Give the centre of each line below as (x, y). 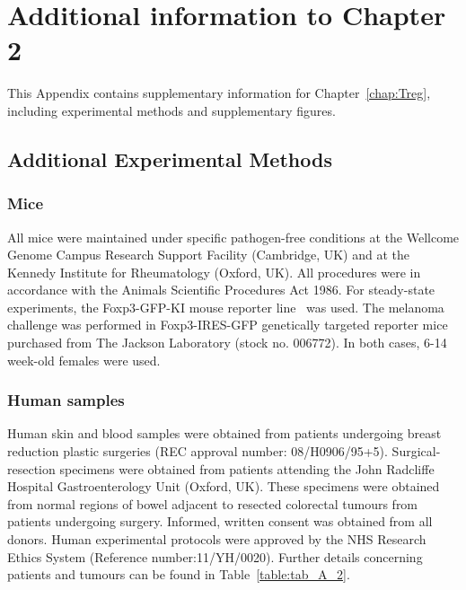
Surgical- (416, 451)
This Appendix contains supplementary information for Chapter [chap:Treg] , (219, 93)
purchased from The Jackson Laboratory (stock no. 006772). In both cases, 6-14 (227, 343)
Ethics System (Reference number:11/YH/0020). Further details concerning (215, 556)
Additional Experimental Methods (170, 159)
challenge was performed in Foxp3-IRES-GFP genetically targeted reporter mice (228, 325)
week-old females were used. (84, 360)
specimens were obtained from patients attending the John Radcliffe (247, 468)
